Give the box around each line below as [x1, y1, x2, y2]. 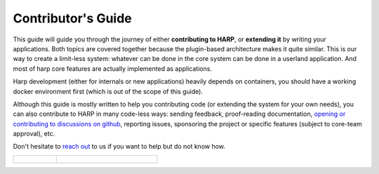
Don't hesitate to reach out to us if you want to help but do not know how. [13, 142, 226, 151]
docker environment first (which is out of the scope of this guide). [13, 87, 204, 95]
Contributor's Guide [13, 11, 133, 26]
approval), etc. [13, 130, 55, 138]
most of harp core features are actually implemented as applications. [13, 64, 212, 73]
